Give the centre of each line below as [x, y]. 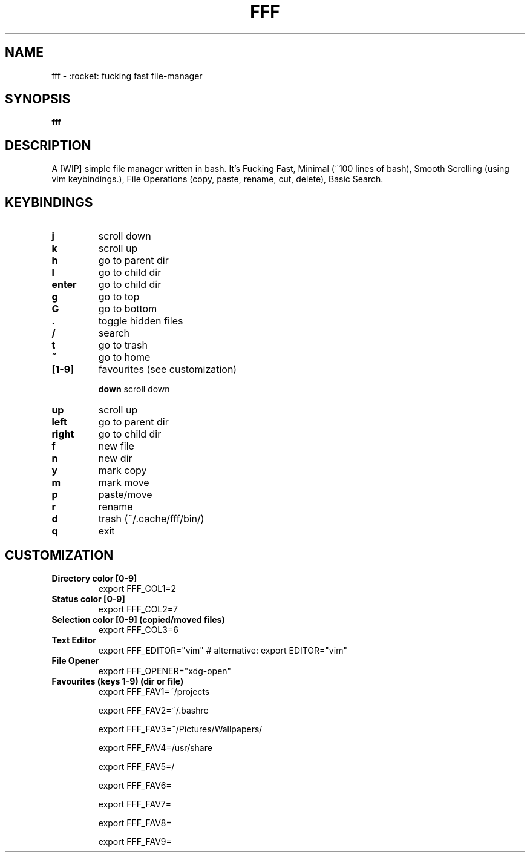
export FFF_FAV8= [135, 823]
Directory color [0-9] [94, 578]
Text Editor [74, 640]
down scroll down [134, 389]
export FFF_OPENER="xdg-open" [165, 671]
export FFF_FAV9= [135, 841]
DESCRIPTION [48, 145]
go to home [124, 357]
